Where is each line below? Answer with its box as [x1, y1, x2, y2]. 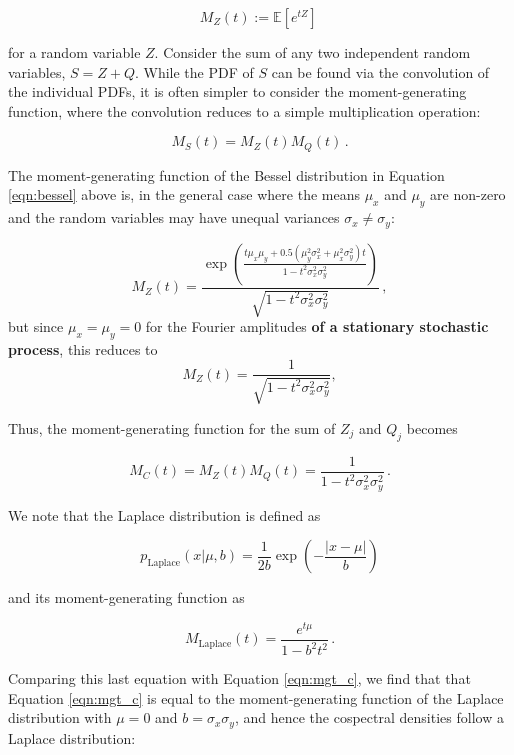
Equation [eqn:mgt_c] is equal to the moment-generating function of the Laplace [8, 687, 504, 708]
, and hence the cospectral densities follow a [234, 707, 504, 728]
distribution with [8, 707, 112, 728]
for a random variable [8, 42, 141, 62]
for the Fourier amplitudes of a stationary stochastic [145, 316, 489, 337]
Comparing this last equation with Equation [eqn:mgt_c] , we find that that [8, 668, 471, 689]
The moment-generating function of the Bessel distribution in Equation [8, 164, 445, 185]
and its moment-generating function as [8, 587, 245, 608]
